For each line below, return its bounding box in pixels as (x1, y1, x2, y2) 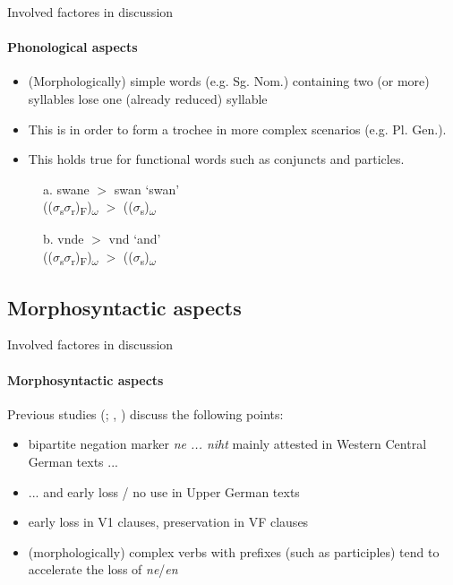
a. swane (43, 179, 90, 198)
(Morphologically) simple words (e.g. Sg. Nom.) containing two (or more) (28, 72, 430, 90)
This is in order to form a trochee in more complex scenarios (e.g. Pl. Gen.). (28, 119, 447, 138)
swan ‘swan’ (114, 179, 180, 198)
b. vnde (43, 229, 84, 248)
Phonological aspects (7, 38, 138, 56)
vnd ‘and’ (108, 229, 161, 248)
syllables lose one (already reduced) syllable (28, 89, 268, 108)
